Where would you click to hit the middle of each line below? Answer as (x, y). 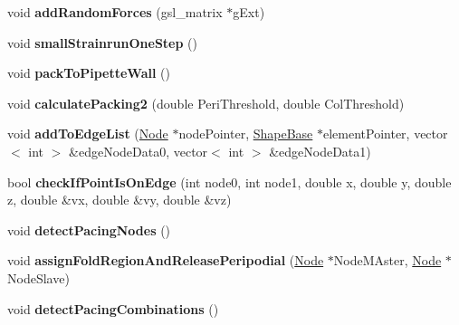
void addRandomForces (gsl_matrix (115, 12)
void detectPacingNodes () (89, 229)
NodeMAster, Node (387, 260)
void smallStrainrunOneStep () (102, 42)
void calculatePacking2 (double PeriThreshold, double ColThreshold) (206, 103)
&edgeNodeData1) (320, 151)
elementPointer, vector (385, 134)
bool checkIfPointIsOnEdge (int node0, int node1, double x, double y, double (229, 182)
